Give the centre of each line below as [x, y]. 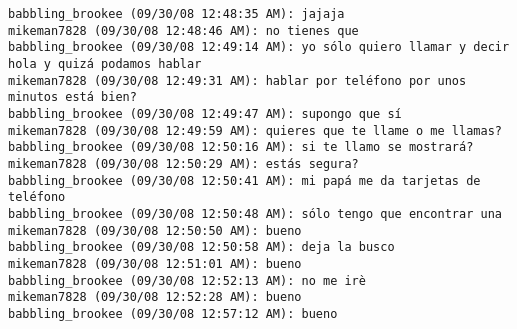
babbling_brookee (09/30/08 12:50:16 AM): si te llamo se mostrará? [241, 147]
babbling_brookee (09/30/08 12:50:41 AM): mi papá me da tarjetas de [244, 180]
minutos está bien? [72, 97]
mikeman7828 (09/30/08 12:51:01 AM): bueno [155, 263]
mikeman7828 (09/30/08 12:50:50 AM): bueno [155, 230]
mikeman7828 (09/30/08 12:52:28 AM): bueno [155, 297]
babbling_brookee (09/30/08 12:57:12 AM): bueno [173, 313]
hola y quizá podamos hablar [105, 63]
